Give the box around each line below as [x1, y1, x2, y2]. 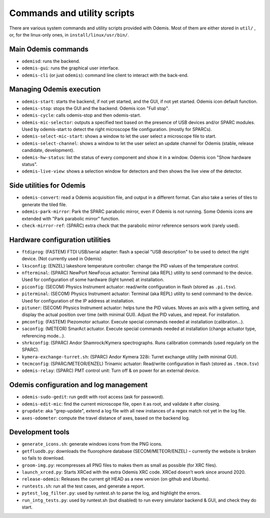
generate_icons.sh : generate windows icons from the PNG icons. [21, 441, 162, 447]
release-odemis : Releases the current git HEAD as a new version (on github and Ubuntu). [21, 476, 210, 482]
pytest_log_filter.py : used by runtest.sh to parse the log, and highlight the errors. [21, 490, 201, 496]
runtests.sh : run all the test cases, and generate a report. [21, 483, 145, 489]
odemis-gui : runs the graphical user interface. [21, 65, 119, 71]
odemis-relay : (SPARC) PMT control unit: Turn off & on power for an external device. [21, 367, 200, 373]
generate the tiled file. [21, 201, 67, 207]
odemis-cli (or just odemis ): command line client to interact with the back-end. [21, 72, 188, 78]
